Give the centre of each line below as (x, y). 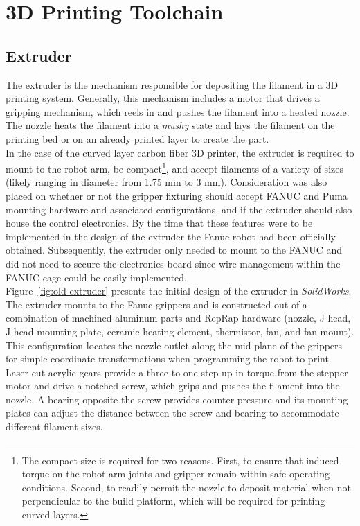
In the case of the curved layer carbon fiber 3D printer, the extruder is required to (180, 152)
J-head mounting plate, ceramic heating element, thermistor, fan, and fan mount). (180, 331)
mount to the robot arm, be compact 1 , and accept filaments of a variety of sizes (174, 167)
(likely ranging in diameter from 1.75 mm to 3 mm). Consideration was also (166, 182)
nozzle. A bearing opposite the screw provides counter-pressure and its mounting (177, 399)
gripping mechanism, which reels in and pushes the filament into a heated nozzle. (178, 111)
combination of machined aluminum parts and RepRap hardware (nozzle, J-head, (178, 318)
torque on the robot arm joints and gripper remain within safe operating (176, 474)
